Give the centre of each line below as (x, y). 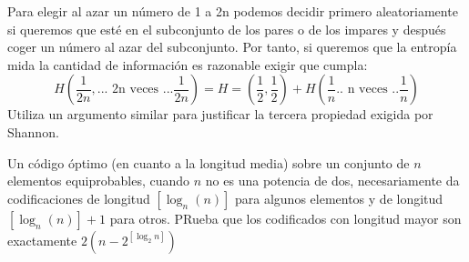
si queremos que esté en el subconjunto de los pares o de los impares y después (227, 29)
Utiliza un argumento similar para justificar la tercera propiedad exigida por (220, 114)
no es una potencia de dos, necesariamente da (332, 181)
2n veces (136, 90)
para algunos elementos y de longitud (339, 198)
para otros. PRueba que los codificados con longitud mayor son (285, 218)
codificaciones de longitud (79, 198)
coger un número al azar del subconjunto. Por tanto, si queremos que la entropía (232, 47)
